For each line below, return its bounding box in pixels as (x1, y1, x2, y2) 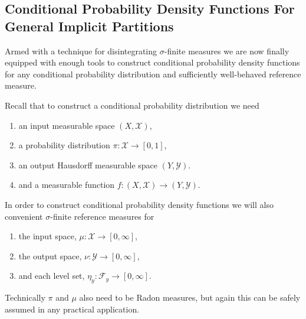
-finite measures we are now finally (164, 44, 289, 57)
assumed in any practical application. (5, 302, 140, 315)
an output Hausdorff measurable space (18, 158, 157, 171)
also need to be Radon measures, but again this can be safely (79, 291, 301, 304)
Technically (5, 291, 45, 304)
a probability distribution (18, 139, 110, 151)
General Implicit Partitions (5, 17, 174, 35)
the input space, (18, 230, 77, 242)
